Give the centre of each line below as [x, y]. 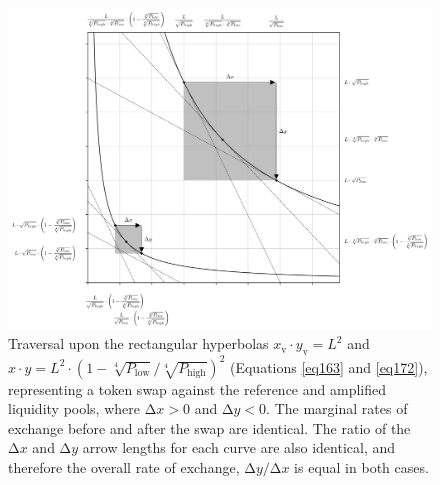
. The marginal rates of [337, 408]
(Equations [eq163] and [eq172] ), [328, 366]
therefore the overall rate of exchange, [124, 466]
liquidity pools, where [74, 408]
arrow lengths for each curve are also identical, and [239, 447]
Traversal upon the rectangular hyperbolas [138, 343]
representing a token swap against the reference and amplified [197, 388]
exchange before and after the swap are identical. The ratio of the [209, 427]
